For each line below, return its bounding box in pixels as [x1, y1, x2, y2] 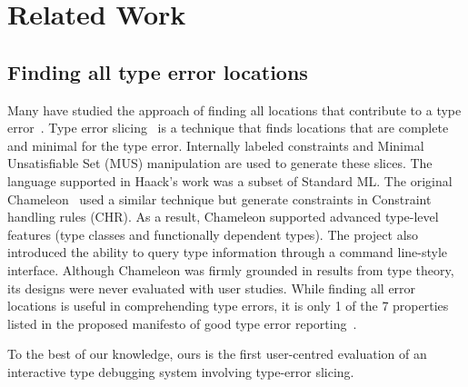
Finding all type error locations [7, 57, 308, 85]
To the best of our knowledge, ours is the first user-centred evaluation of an [7, 344, 427, 363]
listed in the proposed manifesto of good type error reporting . [7, 313, 357, 332]
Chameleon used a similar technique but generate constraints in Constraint [7, 189, 432, 208]
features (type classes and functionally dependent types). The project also [7, 224, 419, 243]
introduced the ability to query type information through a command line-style [7, 243, 448, 262]
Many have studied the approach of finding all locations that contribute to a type [7, 100, 462, 119]
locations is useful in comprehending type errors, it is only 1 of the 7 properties [7, 296, 449, 315]
